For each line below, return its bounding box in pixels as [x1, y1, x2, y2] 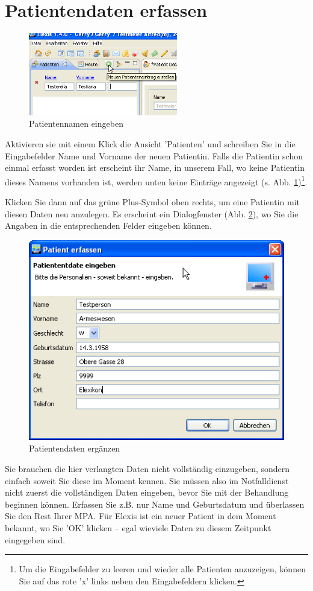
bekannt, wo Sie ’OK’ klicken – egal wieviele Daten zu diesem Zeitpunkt [5, 522, 271, 534]
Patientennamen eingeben [29, 117, 123, 130]
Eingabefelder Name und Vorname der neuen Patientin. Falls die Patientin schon [5, 149, 303, 162]
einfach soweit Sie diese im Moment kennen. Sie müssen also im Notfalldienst [5, 474, 289, 487]
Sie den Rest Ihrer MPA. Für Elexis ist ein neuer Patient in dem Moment [5, 510, 276, 522]
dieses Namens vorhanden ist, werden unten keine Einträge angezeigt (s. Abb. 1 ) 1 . [5, 173, 308, 188]
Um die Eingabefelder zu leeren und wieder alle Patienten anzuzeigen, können [19, 563, 306, 575]
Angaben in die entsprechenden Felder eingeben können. [5, 219, 212, 232]
